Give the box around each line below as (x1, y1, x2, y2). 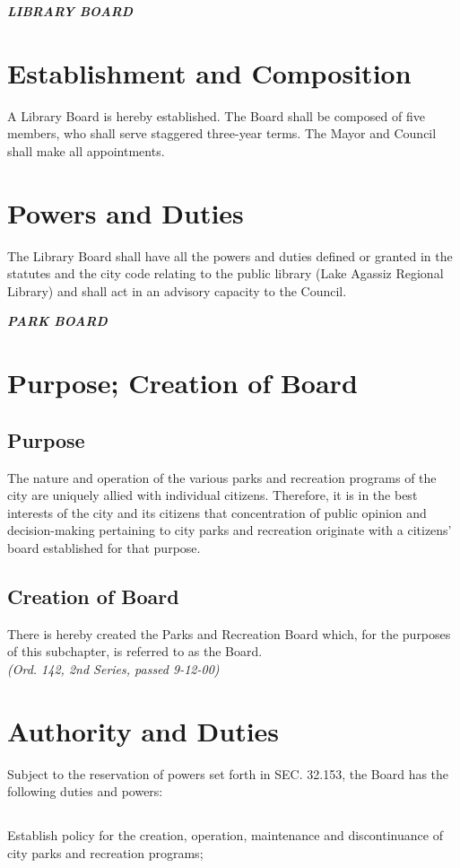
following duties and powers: (7, 782, 163, 801)
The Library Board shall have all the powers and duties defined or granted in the (7, 246, 453, 265)
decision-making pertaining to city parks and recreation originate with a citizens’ (7, 521, 452, 539)
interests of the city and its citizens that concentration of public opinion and (7, 503, 427, 522)
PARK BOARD (7, 311, 108, 330)
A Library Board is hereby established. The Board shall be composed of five (7, 106, 425, 125)
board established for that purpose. (7, 538, 201, 557)
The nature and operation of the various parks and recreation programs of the (7, 468, 437, 487)
